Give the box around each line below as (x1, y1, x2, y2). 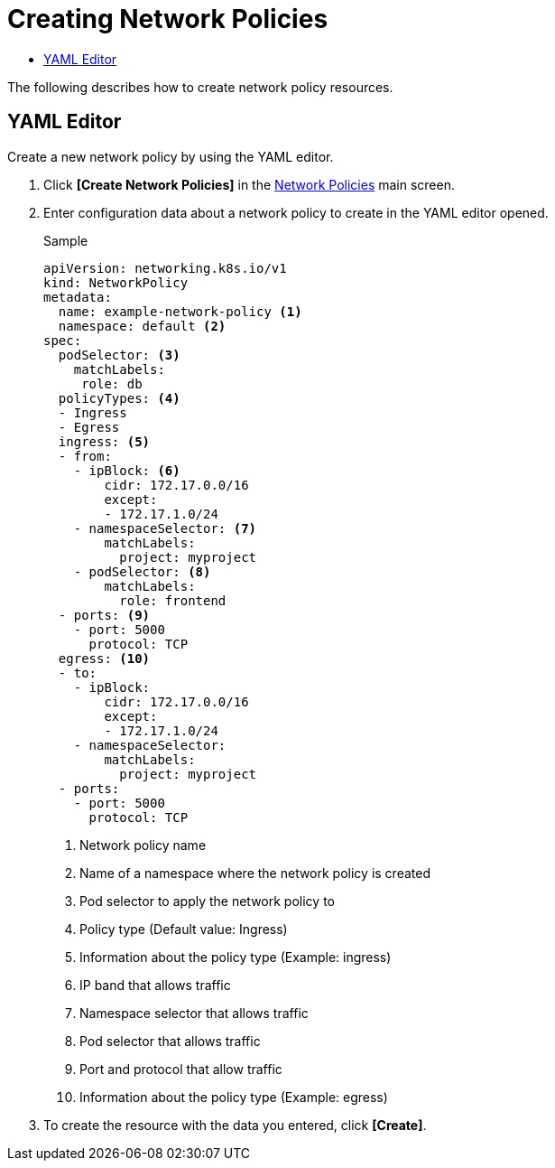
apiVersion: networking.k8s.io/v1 (43, 260, 287, 276)
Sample (43, 232, 88, 248)
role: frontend (119, 593, 227, 608)
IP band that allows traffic (79, 976, 231, 993)
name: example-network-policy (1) (58, 304, 302, 319)
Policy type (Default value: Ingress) (79, 920, 288, 937)
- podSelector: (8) (73, 564, 211, 579)
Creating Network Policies (7, 4, 328, 34)
